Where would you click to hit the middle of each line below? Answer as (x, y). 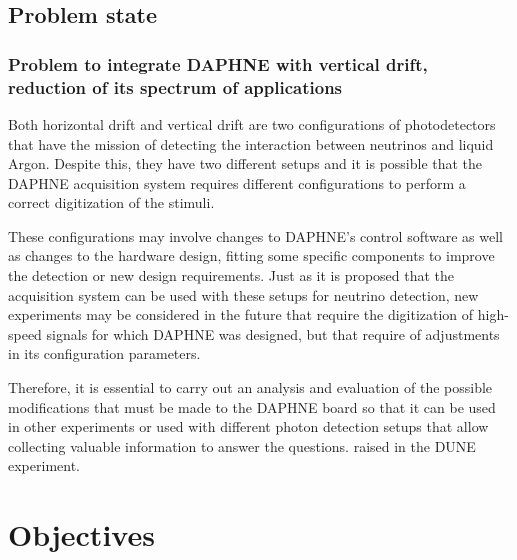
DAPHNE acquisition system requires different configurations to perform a (237, 182)
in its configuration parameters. (104, 353)
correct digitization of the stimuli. (111, 202)
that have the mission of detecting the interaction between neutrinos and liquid (251, 143)
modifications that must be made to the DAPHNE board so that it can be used (252, 406)
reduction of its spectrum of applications (175, 86)
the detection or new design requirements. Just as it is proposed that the (231, 275)
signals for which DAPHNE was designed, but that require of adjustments (273, 333)
